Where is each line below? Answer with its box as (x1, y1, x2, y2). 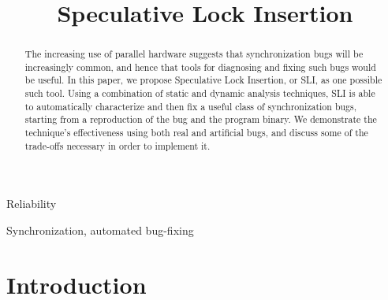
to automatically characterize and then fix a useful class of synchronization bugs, (24, 99, 357, 113)
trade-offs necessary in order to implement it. (24, 139, 211, 152)
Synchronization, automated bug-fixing (6, 222, 194, 239)
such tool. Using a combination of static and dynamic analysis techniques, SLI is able (24, 87, 375, 100)
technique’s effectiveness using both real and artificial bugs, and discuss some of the (24, 126, 368, 139)
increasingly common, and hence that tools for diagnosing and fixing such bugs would (24, 60, 376, 73)
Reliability (6, 195, 57, 212)
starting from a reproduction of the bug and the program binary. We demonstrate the (24, 113, 377, 126)
